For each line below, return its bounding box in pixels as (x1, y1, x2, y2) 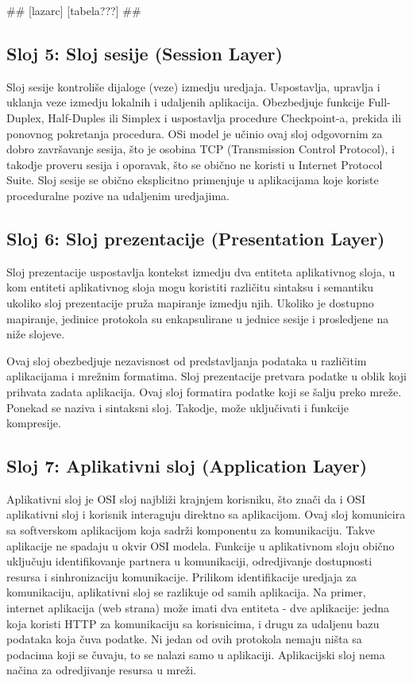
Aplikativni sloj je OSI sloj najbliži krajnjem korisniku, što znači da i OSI (6, 490, 365, 507)
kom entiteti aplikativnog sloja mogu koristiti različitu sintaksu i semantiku (6, 279, 374, 295)
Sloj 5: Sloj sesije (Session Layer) (6, 41, 283, 65)
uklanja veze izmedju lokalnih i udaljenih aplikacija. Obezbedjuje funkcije (6, 94, 365, 110)
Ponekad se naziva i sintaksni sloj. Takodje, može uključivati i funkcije (6, 399, 349, 415)
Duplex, (6, 109, 44, 125)
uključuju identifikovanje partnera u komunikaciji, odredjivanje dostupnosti (6, 553, 372, 569)
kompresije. (6, 415, 61, 431)
